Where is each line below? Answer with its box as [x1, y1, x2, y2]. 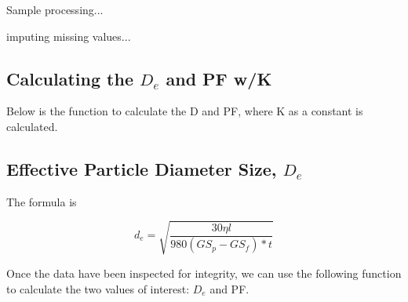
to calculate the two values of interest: [6, 280, 190, 297]
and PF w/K [166, 66, 272, 90]
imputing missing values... [6, 27, 131, 44]
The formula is [6, 193, 77, 209]
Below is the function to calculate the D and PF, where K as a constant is [6, 103, 363, 119]
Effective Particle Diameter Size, [6, 156, 277, 180]
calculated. [6, 118, 58, 134]
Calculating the [6, 66, 133, 90]
